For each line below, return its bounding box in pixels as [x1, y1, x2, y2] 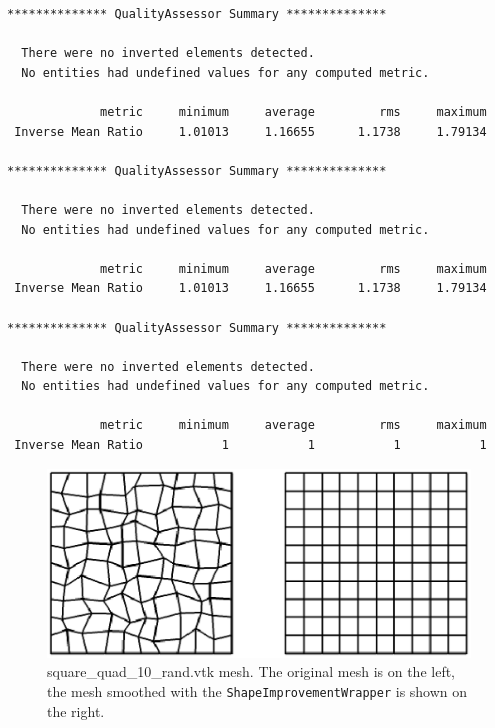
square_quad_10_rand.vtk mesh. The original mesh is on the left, [47, 661, 456, 682]
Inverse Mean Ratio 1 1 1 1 [14, 438, 487, 453]
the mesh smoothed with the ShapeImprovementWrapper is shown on [47, 681, 468, 702]
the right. [47, 700, 105, 721]
